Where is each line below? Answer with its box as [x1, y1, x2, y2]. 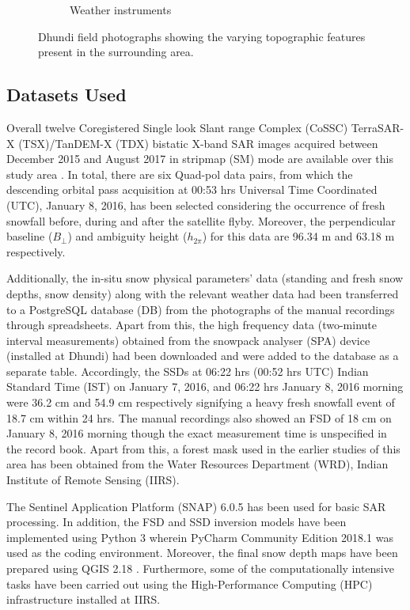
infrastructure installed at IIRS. [6, 591, 161, 608]
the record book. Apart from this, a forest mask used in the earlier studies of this [6, 440, 401, 457]
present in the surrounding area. [38, 44, 194, 60]
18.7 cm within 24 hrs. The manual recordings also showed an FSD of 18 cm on [6, 409, 392, 426]
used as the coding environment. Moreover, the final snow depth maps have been [6, 544, 398, 561]
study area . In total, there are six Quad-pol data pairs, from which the [6, 165, 353, 182]
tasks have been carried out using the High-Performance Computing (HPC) [6, 575, 373, 592]
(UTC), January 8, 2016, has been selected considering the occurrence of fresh [6, 196, 385, 213]
